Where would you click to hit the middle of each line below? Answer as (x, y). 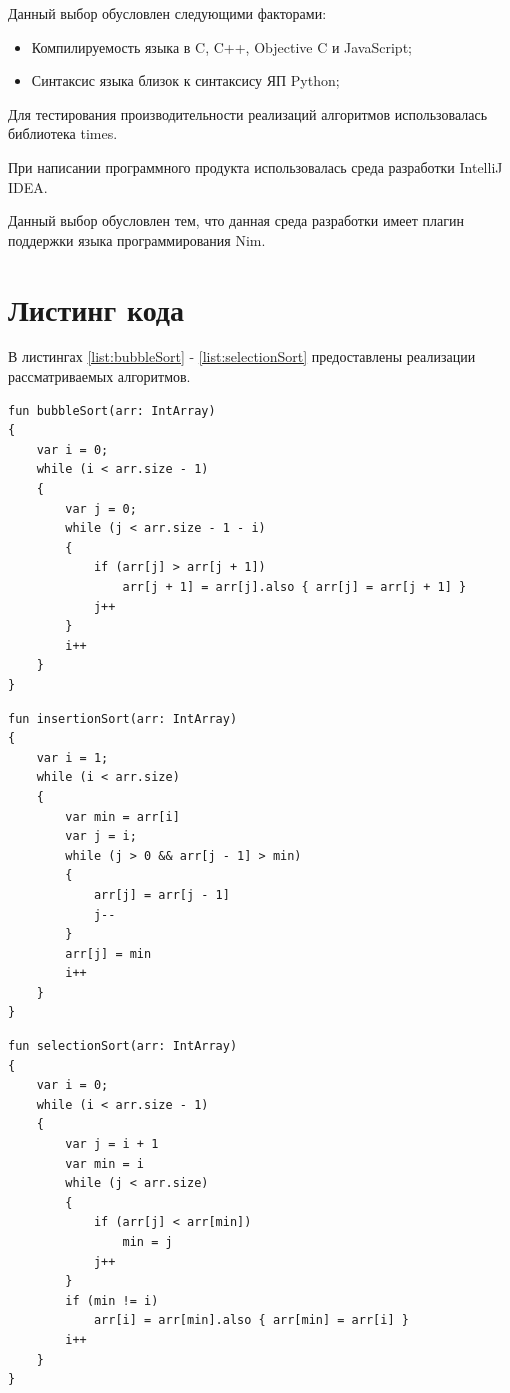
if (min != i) (112, 1300)
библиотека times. (63, 133)
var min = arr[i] (122, 816)
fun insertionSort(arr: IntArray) (123, 718)
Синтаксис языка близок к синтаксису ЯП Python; (185, 80)
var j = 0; (101, 508)
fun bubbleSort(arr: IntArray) (112, 410)
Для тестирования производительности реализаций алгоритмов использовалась (248, 113)
